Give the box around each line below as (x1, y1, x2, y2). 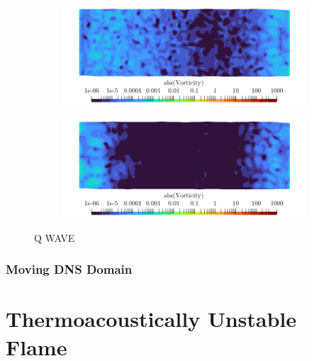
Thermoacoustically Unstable (6, 304, 297, 333)
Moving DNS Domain (6, 260, 133, 278)
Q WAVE (34, 230, 75, 245)
